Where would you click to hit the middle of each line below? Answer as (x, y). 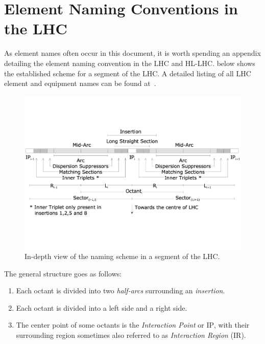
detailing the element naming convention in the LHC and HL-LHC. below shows (130, 63)
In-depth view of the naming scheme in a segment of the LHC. (122, 256)
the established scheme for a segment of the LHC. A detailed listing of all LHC (128, 73)
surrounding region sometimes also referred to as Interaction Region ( (125, 335)
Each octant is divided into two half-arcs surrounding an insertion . (121, 291)
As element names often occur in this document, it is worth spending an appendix (132, 53)
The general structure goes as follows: (63, 273)
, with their (232, 325)
